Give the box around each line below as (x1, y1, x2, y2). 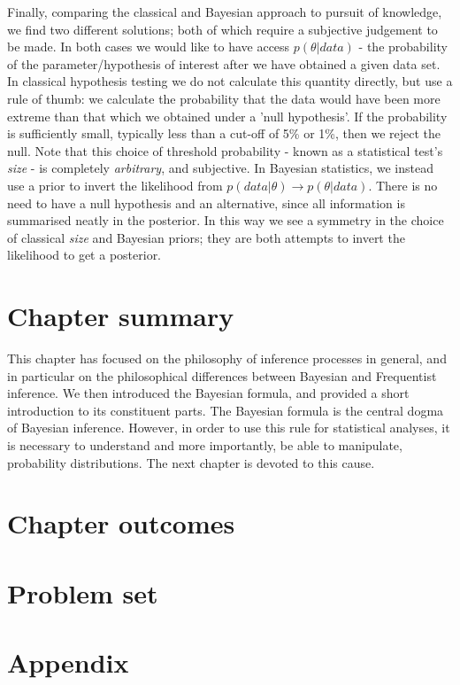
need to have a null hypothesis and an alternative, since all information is (7, 193, 405, 212)
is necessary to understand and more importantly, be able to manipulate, (7, 436, 402, 454)
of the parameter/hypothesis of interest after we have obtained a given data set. (7, 54, 441, 73)
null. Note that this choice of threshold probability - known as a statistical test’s (7, 141, 443, 160)
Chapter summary (7, 298, 234, 334)
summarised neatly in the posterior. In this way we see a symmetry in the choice (7, 211, 444, 230)
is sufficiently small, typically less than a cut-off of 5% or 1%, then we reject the (7, 124, 441, 143)
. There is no (368, 175, 438, 194)
